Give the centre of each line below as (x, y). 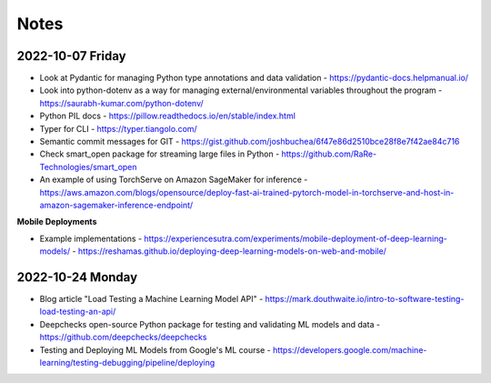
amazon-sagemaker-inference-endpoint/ (116, 205)
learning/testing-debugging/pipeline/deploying (127, 363)
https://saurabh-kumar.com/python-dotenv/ (121, 103)
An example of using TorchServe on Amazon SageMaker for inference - (174, 180)
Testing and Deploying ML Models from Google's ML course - (155, 349)
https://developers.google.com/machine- (350, 349)
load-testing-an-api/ (78, 312)
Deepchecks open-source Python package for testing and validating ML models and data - (210, 324)
